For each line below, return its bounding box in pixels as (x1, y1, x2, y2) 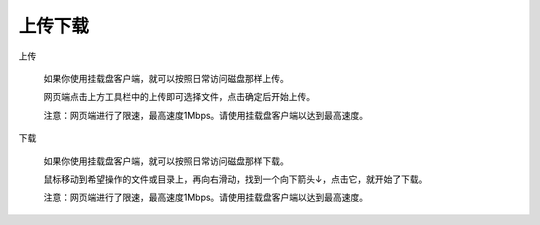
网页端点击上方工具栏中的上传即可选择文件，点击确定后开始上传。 (43, 91, 315, 103)
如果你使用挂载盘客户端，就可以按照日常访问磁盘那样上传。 (43, 72, 289, 84)
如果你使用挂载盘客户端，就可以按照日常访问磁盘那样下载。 (43, 155, 289, 167)
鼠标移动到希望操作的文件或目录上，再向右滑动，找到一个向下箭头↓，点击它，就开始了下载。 (43, 173, 428, 185)
